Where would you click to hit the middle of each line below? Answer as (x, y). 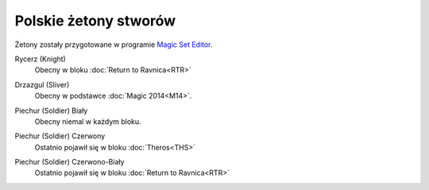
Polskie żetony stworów (95, 21)
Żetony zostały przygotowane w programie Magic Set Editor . (114, 45)
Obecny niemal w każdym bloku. (88, 121)
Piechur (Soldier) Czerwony (60, 136)
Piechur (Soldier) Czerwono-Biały (70, 162)
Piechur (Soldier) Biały (51, 111)
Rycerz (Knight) (41, 59)
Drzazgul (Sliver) (42, 84)
